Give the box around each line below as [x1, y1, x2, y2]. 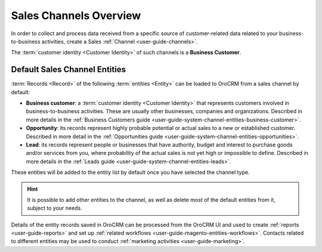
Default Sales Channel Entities [11, 64, 126, 74]
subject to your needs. [27, 204, 83, 211]
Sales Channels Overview [11, 9, 141, 22]
